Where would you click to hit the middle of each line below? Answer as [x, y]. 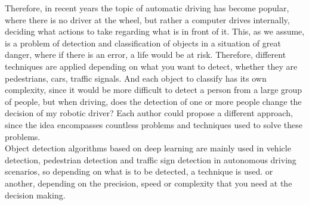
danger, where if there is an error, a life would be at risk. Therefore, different [146, 55]
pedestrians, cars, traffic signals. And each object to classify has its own [136, 78]
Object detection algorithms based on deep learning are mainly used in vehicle [148, 148]
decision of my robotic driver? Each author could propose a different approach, [149, 113]
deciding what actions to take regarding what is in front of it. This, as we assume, [155, 31]
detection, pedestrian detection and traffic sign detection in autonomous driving [151, 159]
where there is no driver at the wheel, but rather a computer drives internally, [147, 19]
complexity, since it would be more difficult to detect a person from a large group [154, 90]
